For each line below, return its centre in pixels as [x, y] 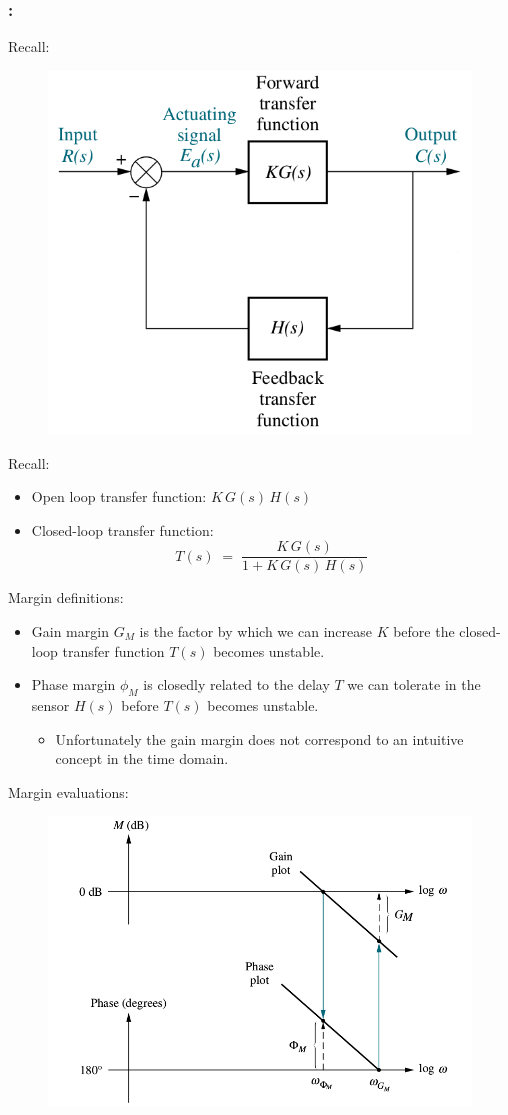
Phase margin [73, 684]
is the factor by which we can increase [255, 630]
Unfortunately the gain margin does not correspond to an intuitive [259, 738]
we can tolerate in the [414, 684]
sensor [50, 704]
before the [424, 630]
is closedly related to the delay [236, 684]
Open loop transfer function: [119, 496]
